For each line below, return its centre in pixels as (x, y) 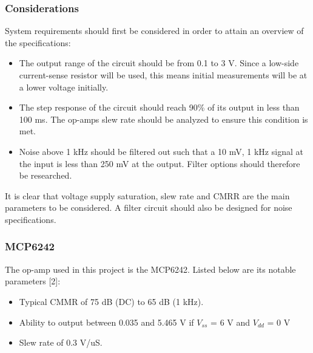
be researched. (45, 175)
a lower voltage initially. (64, 87)
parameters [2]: (33, 281)
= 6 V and (231, 322)
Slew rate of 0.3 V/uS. (61, 342)
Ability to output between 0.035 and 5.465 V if (106, 322)
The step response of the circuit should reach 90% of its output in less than (159, 107)
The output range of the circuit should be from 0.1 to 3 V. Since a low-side (159, 63)
